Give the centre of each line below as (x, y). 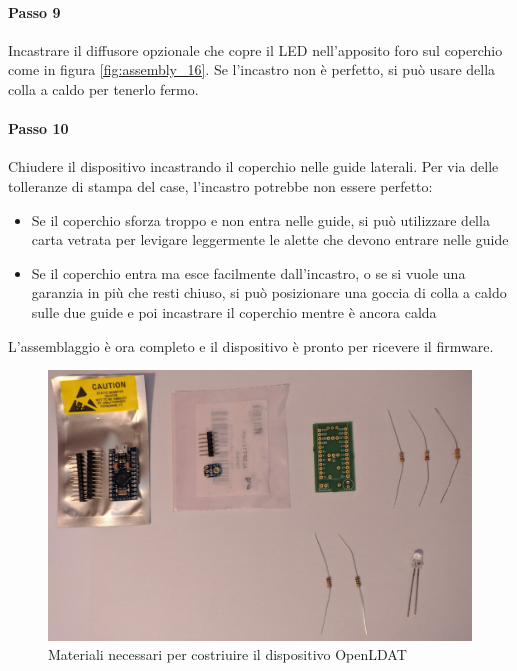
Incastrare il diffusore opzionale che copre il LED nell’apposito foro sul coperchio (255, 49)
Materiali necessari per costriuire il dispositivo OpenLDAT (227, 654)
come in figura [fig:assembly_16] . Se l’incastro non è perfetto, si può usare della (252, 69)
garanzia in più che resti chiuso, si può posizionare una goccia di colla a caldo (269, 292)
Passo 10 (38, 128)
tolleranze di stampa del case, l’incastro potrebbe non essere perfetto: (220, 185)
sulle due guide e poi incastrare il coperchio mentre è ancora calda (234, 311)
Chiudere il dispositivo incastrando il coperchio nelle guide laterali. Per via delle (253, 166)
